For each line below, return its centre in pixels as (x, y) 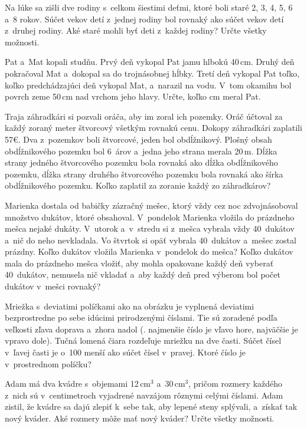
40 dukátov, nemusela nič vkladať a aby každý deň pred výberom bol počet (143, 274)
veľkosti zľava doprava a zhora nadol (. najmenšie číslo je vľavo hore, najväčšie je (151, 329)
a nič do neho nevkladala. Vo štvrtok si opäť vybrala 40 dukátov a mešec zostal (151, 240)
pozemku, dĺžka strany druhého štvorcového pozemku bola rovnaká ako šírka (144, 174)
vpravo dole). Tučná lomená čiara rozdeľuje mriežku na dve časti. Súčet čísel (143, 340)
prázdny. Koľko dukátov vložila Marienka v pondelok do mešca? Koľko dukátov (149, 251)
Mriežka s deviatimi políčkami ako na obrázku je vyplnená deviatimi (130, 306)
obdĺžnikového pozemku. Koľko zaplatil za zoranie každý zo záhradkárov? (138, 185)
